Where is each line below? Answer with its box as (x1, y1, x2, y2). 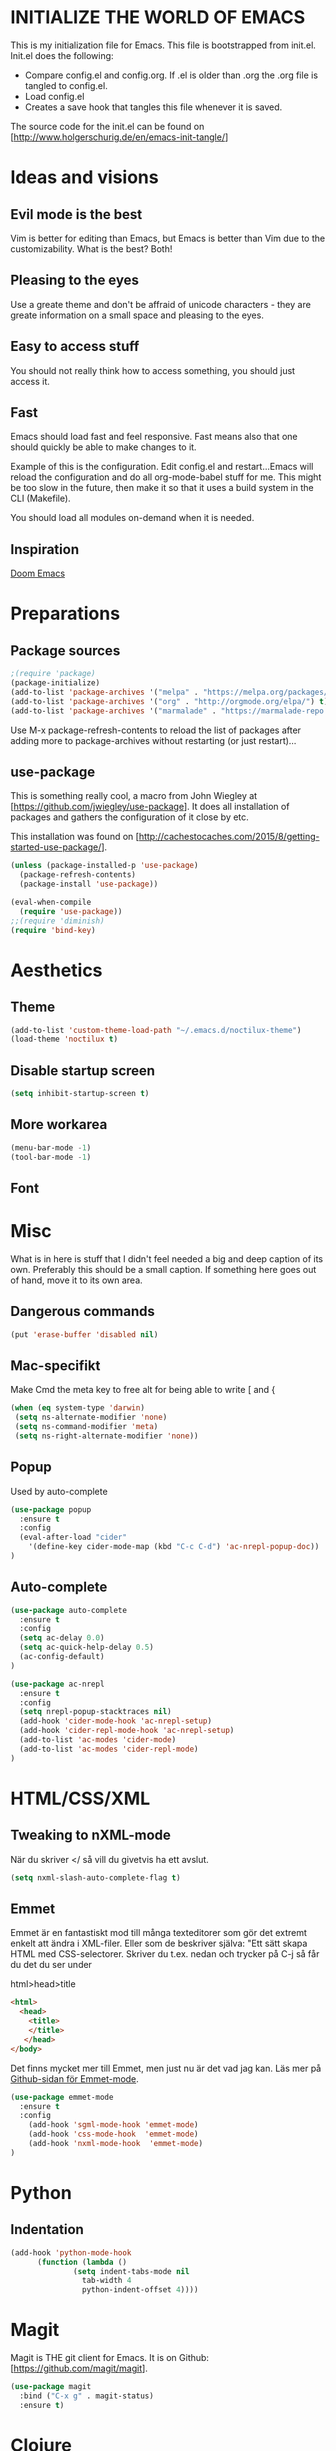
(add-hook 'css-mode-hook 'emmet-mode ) (28, 2129, 199, 2140)
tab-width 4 (81, 2276, 132, 2286)
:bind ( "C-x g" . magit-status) (19, 2391, 155, 2401)
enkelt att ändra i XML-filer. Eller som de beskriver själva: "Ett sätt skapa (10, 1937, 308, 1950)
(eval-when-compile (10, 897, 92, 907)
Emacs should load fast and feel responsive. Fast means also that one (10, 431, 298, 443)
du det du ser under (10, 1959, 93, 1971)
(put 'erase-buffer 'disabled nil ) (10, 1329, 159, 1340)
